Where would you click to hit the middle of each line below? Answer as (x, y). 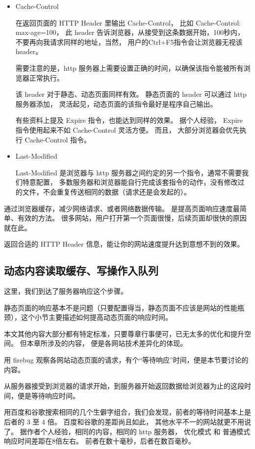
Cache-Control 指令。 (58, 139)
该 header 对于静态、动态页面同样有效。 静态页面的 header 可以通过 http (131, 94)
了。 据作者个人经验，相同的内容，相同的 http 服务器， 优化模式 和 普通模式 (127, 431)
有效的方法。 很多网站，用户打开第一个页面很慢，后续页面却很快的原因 (132, 218)
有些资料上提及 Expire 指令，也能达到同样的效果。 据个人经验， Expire (129, 120)
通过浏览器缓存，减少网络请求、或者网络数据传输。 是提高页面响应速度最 (122, 208)
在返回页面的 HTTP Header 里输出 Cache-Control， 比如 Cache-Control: (128, 22)
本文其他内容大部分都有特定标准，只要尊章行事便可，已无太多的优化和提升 (124, 333)
